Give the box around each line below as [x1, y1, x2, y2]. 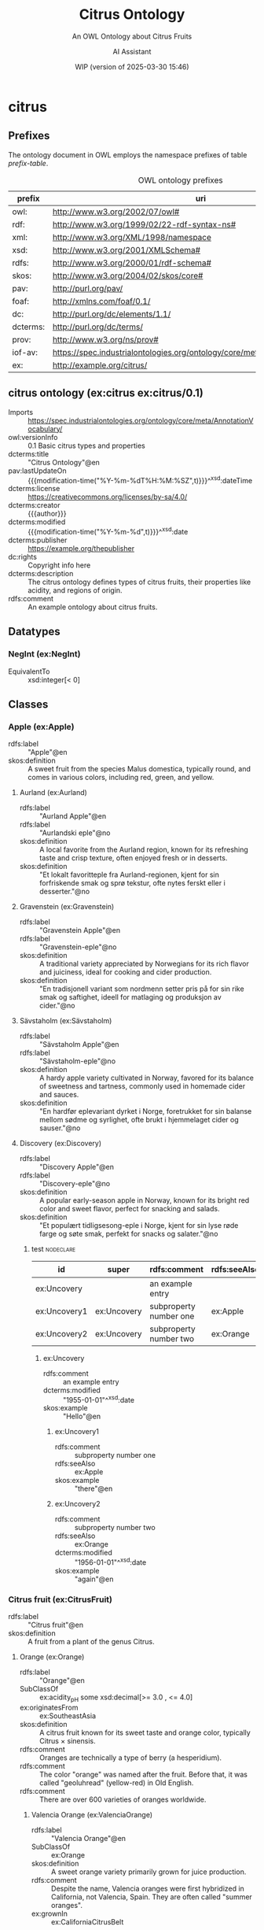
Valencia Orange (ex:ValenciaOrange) [31, 1810, 153, 1819]
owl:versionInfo [8, 432, 58, 442]
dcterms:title [8, 449, 49, 458]
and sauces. [38, 1090, 79, 1100]
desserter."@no [38, 887, 90, 897]
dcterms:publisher [8, 535, 68, 545]
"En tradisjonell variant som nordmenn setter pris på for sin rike [38, 984, 245, 993]
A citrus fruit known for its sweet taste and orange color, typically [38, 1728, 251, 1737]
